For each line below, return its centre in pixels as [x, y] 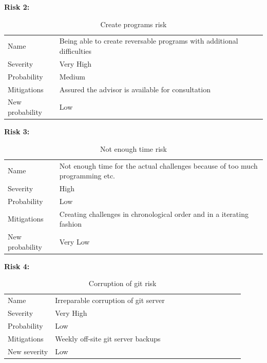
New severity [28, 351]
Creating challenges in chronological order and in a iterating [154, 214]
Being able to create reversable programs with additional [149, 41]
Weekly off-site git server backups [108, 338]
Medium [72, 76]
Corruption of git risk [122, 283]
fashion [71, 224]
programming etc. [87, 176]
